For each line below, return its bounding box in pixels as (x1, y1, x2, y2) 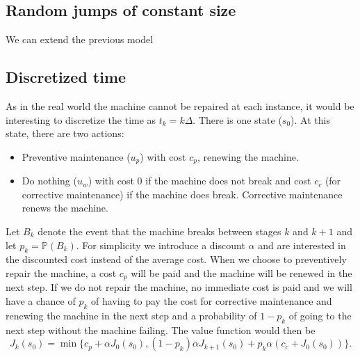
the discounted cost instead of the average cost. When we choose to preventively (6, 252, 347, 267)
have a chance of (6, 294, 76, 308)
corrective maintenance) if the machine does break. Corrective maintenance (22, 187, 343, 201)
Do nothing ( (22, 173, 77, 188)
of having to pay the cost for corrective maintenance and (90, 294, 332, 308)
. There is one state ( (193, 112, 282, 127)
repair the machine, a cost (6, 266, 117, 280)
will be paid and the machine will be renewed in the (131, 266, 352, 280)
